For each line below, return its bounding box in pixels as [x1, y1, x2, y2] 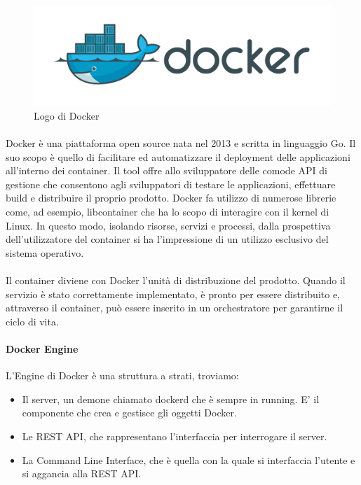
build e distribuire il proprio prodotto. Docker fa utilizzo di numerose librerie [6, 190, 336, 205]
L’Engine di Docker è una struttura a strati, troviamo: [6, 368, 239, 383]
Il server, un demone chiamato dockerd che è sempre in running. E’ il [22, 391, 320, 406]
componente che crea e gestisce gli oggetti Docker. [22, 405, 237, 420]
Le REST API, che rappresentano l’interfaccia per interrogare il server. [22, 428, 327, 443]
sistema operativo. [6, 245, 84, 260]
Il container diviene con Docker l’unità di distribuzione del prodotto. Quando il [6, 272, 346, 287]
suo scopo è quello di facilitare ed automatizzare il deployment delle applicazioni [6, 149, 350, 164]
